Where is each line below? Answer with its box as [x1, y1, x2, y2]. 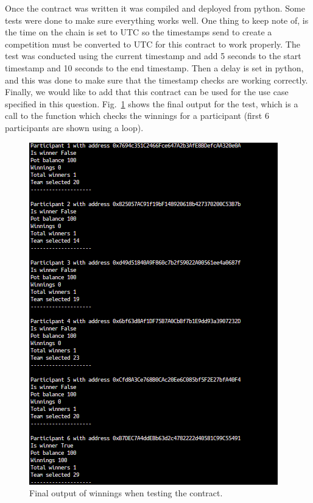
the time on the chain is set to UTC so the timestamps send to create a [5, 26, 272, 38]
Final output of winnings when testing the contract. [29, 487, 223, 499]
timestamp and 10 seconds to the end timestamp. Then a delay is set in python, [5, 61, 304, 74]
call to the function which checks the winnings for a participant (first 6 [5, 109, 269, 122]
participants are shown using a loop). [5, 121, 144, 134]
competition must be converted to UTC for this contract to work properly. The [5, 37, 300, 50]
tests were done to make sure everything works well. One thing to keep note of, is [5, 13, 309, 26]
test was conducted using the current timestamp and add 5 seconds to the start [5, 49, 301, 62]
